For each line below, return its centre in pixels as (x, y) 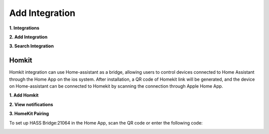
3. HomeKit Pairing (29, 114)
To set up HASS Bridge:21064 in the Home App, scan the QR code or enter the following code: (106, 123)
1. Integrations (24, 28)
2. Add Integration (28, 37)
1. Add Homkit (24, 95)
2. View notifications (31, 104)
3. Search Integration (32, 46)
